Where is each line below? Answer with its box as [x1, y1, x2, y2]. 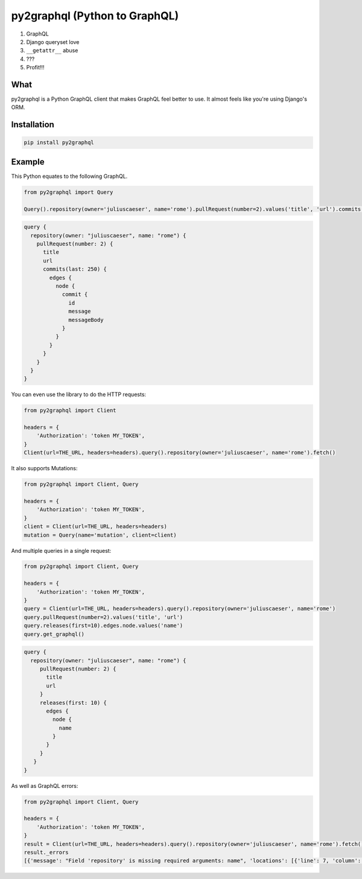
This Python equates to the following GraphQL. [11, 172, 128, 180]
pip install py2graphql [24, 139, 95, 146]
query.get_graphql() [24, 631, 84, 637]
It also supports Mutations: [11, 465, 78, 472]
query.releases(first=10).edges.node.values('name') [24, 622, 183, 629]
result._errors [24, 849, 69, 855]
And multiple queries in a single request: [11, 547, 112, 554]
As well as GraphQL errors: [11, 782, 78, 789]
